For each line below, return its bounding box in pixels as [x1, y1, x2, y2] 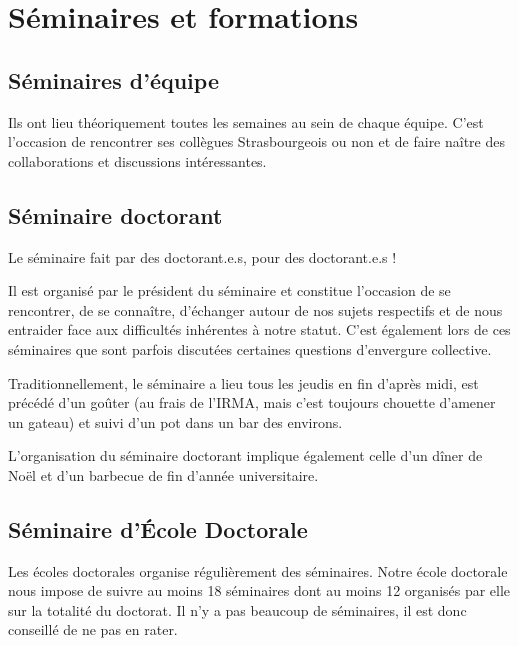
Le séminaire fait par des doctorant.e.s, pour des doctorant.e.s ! [8, 246, 397, 267]
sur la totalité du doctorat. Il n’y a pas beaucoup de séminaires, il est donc [8, 599, 467, 620]
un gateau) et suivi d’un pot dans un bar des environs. [8, 411, 343, 432]
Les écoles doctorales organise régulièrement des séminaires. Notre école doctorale [8, 560, 508, 581]
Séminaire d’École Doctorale [8, 513, 308, 544]
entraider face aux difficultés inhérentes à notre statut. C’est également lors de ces [8, 319, 511, 340]
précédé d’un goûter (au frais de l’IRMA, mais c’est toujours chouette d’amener [8, 392, 496, 413]
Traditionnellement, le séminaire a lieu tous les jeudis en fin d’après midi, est [8, 372, 479, 393]
